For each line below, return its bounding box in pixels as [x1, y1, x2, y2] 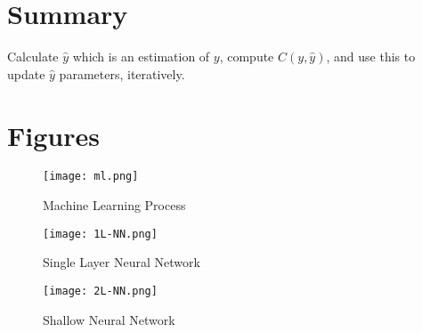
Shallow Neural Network [43, 310, 175, 328]
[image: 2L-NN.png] [43, 284, 158, 297]
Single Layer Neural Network [43, 253, 200, 271]
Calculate [7, 47, 59, 66]
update [7, 64, 45, 83]
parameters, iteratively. [59, 64, 185, 83]
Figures [7, 117, 100, 153]
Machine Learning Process [43, 196, 186, 215]
